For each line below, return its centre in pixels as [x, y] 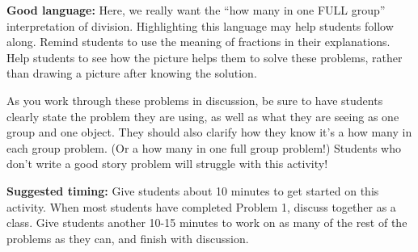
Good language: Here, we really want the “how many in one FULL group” [196, 10]
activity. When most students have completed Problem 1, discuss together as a [201, 206]
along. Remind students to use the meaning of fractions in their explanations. [198, 42]
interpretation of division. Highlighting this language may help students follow [200, 25]
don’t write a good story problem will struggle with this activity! [167, 164]
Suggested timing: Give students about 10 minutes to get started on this [193, 190]
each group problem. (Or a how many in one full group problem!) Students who [204, 147]
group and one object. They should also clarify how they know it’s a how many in [209, 132]
